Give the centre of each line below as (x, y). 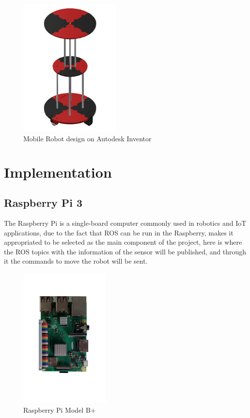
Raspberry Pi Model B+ (60, 410)
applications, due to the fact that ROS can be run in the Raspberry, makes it (119, 232)
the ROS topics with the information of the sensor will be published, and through (125, 251)
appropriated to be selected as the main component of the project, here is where (123, 242)
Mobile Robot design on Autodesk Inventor (87, 138)
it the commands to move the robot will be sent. (76, 261)
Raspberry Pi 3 (43, 203)
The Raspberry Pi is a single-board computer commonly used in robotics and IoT (125, 223)
